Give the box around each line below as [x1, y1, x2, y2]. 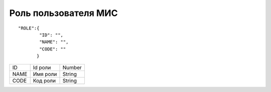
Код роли [33, 77, 56, 84]
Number [62, 64, 82, 71]
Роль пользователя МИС [9, 7, 118, 18]
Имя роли [33, 70, 57, 77]
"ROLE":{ [18, 25, 40, 31]
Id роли [33, 64, 51, 71]
